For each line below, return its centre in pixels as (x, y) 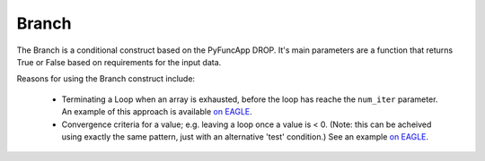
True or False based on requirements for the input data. (119, 62)
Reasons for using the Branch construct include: (106, 79)
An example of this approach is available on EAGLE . (157, 112)
